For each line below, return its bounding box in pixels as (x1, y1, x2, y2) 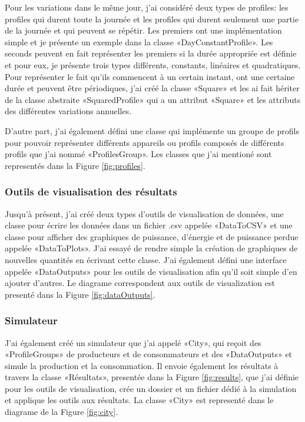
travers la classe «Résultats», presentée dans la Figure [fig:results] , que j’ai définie (5, 371, 299, 383)
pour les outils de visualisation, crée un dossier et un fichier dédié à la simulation (5, 382, 297, 394)
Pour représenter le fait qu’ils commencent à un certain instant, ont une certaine (5, 70, 295, 82)
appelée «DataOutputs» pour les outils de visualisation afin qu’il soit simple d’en (5, 265, 297, 277)
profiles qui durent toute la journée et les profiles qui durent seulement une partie (5, 12, 299, 25)
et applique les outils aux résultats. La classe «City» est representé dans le (5, 394, 274, 406)
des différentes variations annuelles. (5, 105, 132, 117)
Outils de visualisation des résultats (5, 184, 177, 199)
